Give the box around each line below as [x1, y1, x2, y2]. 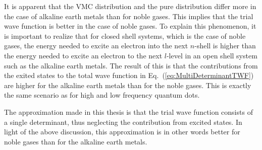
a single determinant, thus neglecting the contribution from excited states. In [4, 116, 242, 127]
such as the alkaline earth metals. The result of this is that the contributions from [4, 60, 258, 70]
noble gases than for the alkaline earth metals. [4, 136, 147, 146]
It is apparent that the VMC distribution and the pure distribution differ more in [4, 1, 256, 11]
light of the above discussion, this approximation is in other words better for [4, 126, 240, 137]
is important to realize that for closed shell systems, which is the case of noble [4, 30, 246, 41]
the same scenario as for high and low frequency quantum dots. [4, 90, 200, 100]
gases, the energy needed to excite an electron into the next [4, 40, 188, 51]
